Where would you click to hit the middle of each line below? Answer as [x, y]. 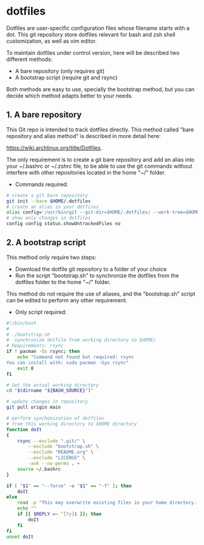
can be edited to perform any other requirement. [67, 300]
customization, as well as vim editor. [52, 41]
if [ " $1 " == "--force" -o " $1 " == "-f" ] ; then [69, 486]
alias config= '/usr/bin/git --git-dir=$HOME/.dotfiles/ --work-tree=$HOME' [104, 212]
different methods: [29, 59]
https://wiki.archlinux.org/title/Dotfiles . [54, 148]
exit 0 [25, 368]
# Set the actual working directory [53, 385]
